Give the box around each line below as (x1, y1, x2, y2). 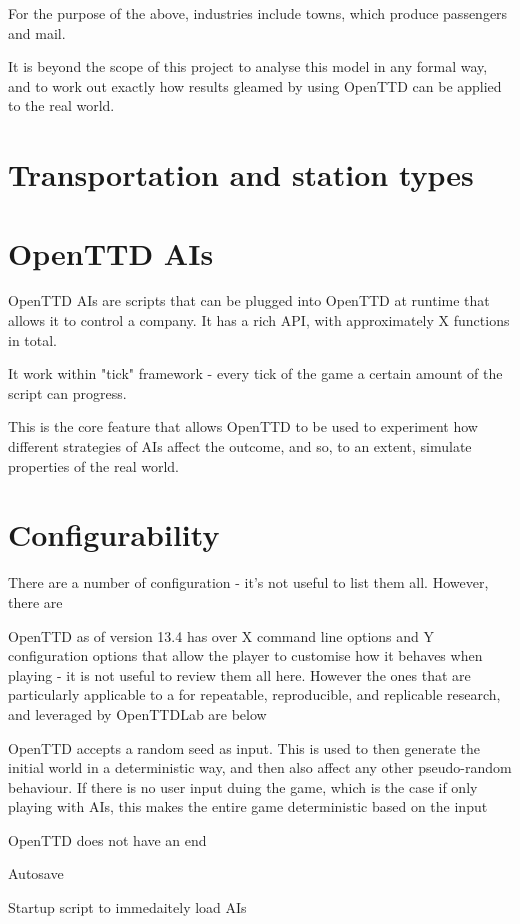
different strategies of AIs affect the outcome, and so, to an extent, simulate (8, 436, 472, 457)
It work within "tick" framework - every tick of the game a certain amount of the (8, 363, 503, 384)
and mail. (8, 22, 66, 43)
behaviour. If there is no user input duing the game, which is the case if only (8, 776, 478, 797)
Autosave (8, 863, 64, 884)
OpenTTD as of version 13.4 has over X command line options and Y (8, 625, 435, 646)
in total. (8, 329, 58, 350)
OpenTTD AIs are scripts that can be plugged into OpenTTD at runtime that (8, 290, 490, 311)
